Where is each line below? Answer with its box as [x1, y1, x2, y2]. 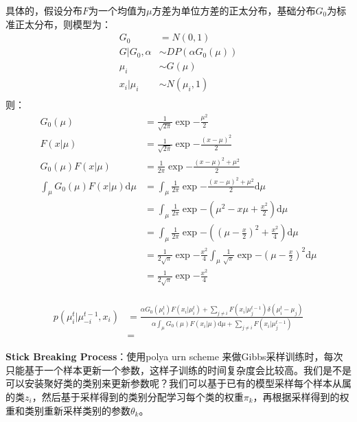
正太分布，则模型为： [14, 16, 111, 31]
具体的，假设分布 [5, 3, 82, 17]
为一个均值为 [89, 3, 147, 17]
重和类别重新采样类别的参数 [5, 403, 130, 417]
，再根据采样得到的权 [253, 389, 349, 403]
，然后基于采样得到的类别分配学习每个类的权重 [32, 389, 244, 403]
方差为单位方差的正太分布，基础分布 [152, 3, 316, 17]
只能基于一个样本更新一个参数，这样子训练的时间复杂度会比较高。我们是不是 [5, 362, 352, 377]
